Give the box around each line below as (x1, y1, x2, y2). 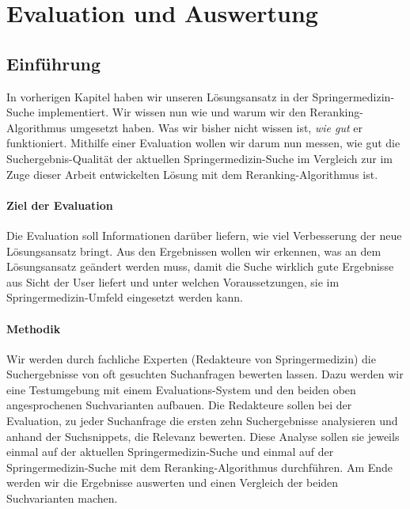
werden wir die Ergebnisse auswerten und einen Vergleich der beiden (6, 474, 339, 491)
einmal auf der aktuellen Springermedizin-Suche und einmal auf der (6, 443, 334, 460)
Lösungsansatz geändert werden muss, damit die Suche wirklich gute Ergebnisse (6, 258, 394, 275)
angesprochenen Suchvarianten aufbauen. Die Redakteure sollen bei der (6, 397, 352, 413)
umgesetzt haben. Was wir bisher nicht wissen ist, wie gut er (70, 119, 363, 135)
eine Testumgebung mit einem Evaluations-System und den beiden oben (6, 381, 356, 397)
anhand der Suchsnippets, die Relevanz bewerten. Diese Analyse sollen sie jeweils (6, 427, 400, 444)
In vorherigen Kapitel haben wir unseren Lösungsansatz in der (6, 88, 309, 104)
